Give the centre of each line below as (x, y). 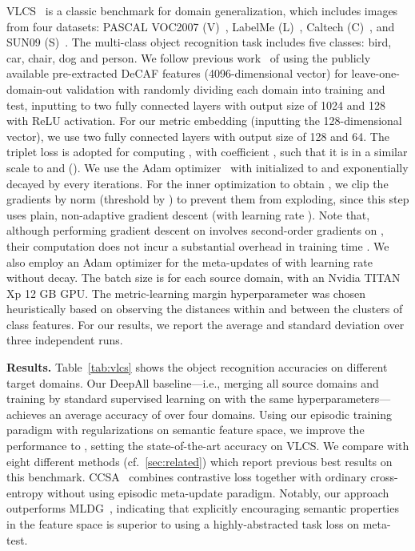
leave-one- (375, 73)
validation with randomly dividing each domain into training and (225, 88)
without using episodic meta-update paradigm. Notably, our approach (218, 492)
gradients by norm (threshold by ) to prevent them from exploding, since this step (208, 199)
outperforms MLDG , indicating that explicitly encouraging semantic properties (203, 508)
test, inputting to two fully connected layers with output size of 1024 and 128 (196, 105)
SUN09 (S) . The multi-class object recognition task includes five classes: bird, (199, 42)
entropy (25, 492)
